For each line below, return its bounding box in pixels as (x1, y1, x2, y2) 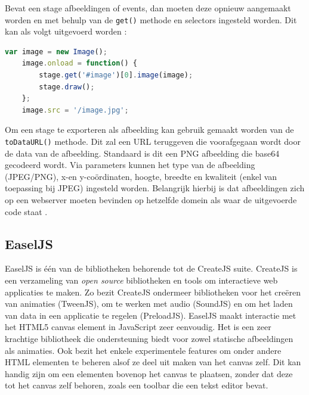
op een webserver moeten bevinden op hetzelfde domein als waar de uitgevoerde (5, 194, 297, 206)
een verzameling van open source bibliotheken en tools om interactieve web (5, 274, 278, 287)
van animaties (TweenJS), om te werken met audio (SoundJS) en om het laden (5, 297, 293, 310)
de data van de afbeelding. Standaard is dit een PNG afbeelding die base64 (5, 147, 280, 159)
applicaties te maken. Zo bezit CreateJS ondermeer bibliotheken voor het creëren (5, 285, 301, 298)
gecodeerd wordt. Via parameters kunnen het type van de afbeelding (5, 158, 255, 171)
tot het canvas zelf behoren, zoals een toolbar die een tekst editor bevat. (5, 379, 268, 391)
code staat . (5, 205, 48, 217)
